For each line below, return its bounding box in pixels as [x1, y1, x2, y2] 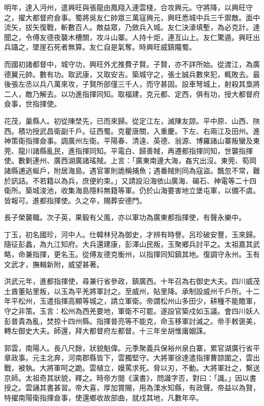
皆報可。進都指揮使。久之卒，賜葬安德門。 [4, 195, 146, 205]
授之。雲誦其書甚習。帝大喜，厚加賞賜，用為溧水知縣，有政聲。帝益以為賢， [4, 382, 260, 393]
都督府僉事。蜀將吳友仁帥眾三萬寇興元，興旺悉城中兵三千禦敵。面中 [32, 12, 260, 22]
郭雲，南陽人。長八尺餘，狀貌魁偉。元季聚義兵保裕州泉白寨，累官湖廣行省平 [4, 342, 260, 353]
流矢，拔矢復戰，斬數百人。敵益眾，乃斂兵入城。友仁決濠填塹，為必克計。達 [4, 22, 260, 32]
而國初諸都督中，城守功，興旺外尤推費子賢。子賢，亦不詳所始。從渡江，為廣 [4, 58, 260, 69]
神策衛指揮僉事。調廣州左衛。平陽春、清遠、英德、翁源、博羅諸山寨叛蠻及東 [4, 135, 260, 146]
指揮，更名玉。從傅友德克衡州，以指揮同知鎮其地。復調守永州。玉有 [32, 249, 260, 260]
